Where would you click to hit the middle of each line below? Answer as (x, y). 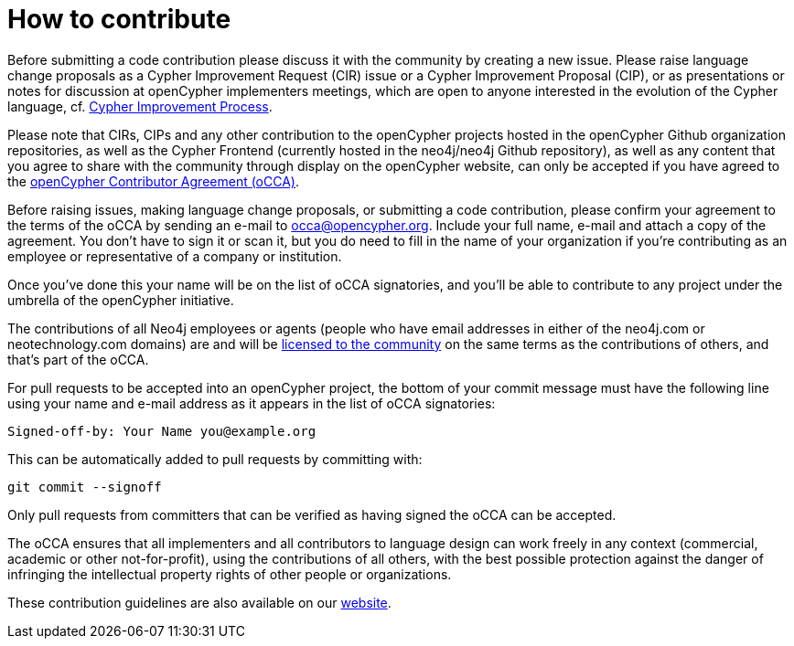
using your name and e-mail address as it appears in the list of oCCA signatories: (252, 403)
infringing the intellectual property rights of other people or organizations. (230, 574)
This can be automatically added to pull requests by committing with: (215, 459)
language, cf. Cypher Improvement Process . (140, 106)
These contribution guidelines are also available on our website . (199, 602)
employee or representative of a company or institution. (175, 256)
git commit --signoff (85, 487)
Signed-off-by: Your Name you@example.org (162, 431)
